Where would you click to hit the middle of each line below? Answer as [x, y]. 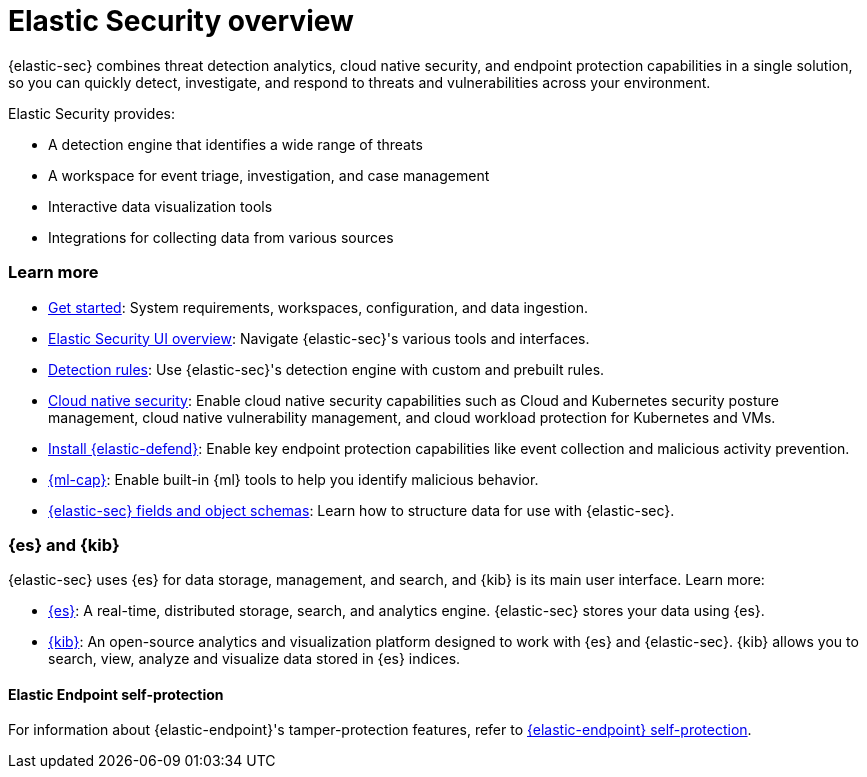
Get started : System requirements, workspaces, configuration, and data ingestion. [318, 307]
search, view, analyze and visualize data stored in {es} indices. [254, 659]
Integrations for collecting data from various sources [221, 237]
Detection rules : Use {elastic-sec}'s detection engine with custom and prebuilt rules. [326, 369]
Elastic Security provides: [91, 113]
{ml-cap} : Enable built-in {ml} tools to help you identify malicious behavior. [293, 479]
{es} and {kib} [64, 544]
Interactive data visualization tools [160, 206]
